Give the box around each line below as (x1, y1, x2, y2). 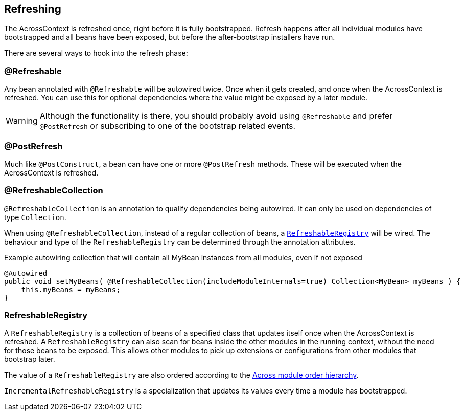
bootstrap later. (4, 355, 55, 364)
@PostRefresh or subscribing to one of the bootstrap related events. (39, 121, 296, 132)
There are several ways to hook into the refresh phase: (4, 49, 188, 58)
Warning (6, 116, 38, 126)
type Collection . (4, 212, 66, 222)
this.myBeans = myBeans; (21, 285, 121, 294)
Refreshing (4, 3, 61, 15)
